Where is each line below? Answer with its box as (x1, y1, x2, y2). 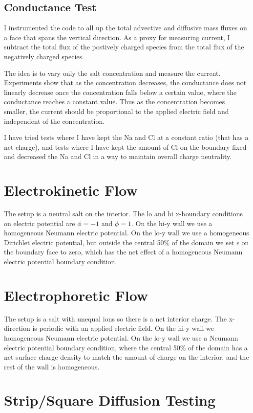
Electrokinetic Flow (4, 180, 138, 200)
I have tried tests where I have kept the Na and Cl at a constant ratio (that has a (4, 132, 249, 142)
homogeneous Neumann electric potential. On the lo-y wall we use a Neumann (4, 332, 238, 343)
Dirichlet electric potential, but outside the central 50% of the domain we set (4, 237, 234, 247)
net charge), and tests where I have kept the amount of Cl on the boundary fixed (4, 141, 247, 152)
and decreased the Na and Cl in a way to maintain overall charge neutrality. (4, 151, 232, 161)
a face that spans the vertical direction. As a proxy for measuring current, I (4, 32, 230, 42)
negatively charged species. (4, 51, 84, 61)
